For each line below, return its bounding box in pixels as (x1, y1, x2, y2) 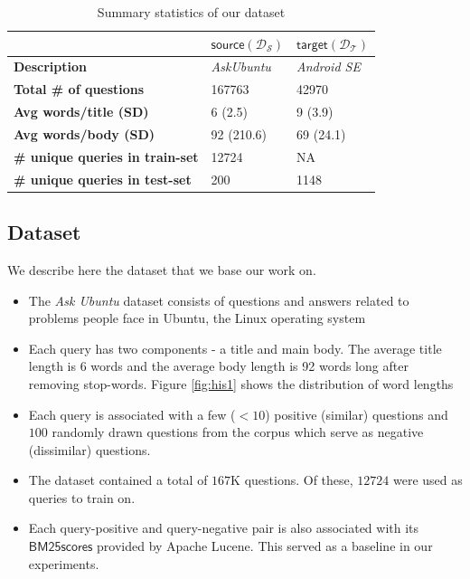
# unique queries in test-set (14, 169, 192, 188)
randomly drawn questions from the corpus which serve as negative (52, 422, 424, 441)
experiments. (28, 554, 99, 573)
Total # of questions (14, 80, 145, 99)
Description (14, 57, 88, 76)
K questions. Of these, (230, 470, 353, 489)
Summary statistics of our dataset (97, 3, 286, 21)
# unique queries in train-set (14, 147, 199, 166)
